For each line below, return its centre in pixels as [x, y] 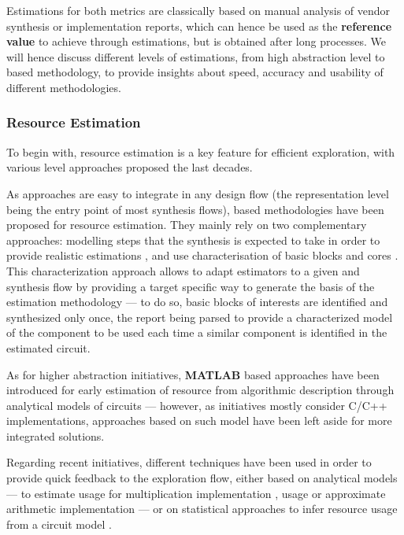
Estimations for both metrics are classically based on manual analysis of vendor [198, 10]
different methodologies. [64, 87]
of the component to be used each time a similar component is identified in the [197, 332]
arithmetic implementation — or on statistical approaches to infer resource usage [202, 509]
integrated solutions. [56, 435]
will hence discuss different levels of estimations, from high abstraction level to [196, 56]
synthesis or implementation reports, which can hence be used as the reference [199, 26]
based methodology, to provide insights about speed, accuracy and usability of [195, 72]
